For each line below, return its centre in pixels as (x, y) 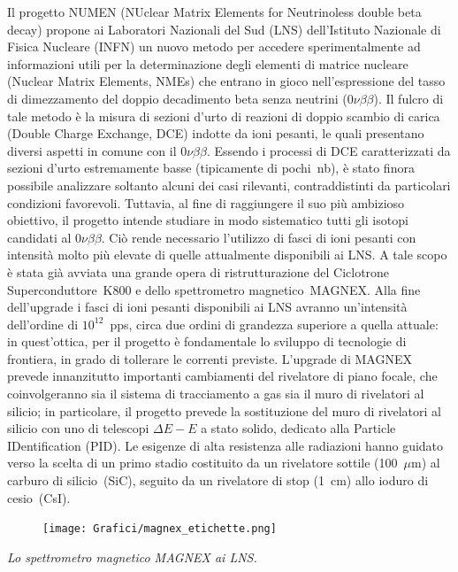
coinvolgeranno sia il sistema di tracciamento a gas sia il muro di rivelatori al (216, 394)
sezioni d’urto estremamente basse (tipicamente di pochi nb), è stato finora (211, 168)
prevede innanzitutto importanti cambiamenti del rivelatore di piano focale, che (222, 376)
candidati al (39, 237)
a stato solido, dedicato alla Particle (298, 428)
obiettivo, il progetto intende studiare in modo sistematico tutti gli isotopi (208, 220)
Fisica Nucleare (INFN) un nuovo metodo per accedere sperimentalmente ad (214, 46)
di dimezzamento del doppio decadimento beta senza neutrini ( (177, 98)
